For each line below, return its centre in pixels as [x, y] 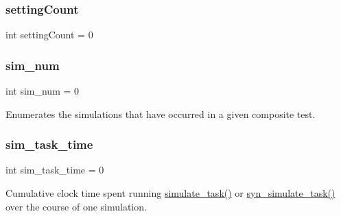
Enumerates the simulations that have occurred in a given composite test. [161, 113]
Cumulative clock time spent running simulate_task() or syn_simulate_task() [170, 193]
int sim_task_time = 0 [55, 170]
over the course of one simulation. [76, 206]
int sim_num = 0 [43, 91]
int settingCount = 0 [49, 35]
